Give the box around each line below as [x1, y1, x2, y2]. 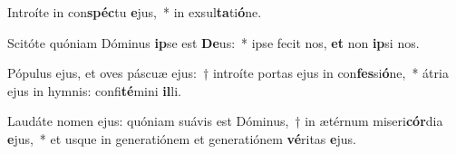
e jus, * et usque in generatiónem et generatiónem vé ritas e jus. [7, 129, 356, 148]
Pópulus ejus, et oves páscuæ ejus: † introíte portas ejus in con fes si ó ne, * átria [7, 63, 449, 82]
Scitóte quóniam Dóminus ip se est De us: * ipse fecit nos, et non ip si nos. [7, 33, 420, 52]
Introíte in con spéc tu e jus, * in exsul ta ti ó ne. [7, 3, 262, 21]
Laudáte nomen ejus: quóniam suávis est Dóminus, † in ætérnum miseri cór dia [7, 111, 443, 130]
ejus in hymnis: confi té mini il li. [7, 81, 181, 100]
